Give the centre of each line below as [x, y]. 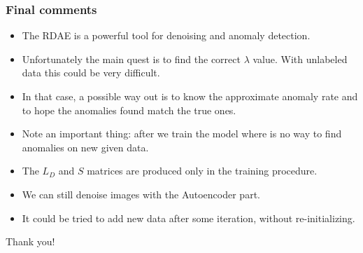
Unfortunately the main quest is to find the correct [131, 59]
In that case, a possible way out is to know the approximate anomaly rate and [190, 96]
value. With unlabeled [300, 59]
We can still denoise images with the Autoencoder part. [141, 194]
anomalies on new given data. [85, 147]
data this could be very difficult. [91, 73]
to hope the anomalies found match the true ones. [129, 110]
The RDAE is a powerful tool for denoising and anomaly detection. [166, 35]
